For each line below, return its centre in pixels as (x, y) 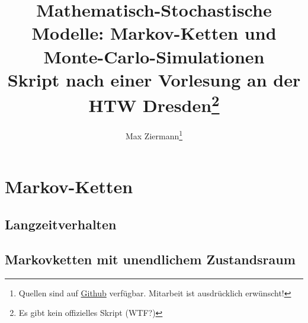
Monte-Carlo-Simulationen (154, 56)
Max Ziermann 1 (154, 135)
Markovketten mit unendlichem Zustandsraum (150, 259)
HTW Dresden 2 (154, 104)
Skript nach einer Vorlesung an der (154, 79)
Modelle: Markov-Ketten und (154, 33)
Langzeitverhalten (61, 224)
